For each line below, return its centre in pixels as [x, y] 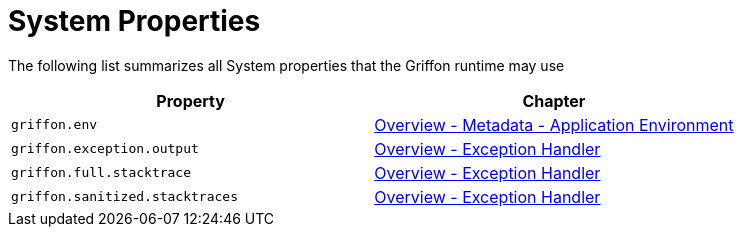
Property [190, 100]
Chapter [554, 100]
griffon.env [54, 125]
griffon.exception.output [105, 149]
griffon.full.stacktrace [101, 173]
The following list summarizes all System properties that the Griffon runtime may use [286, 65]
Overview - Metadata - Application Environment [554, 124]
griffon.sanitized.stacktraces [124, 197]
